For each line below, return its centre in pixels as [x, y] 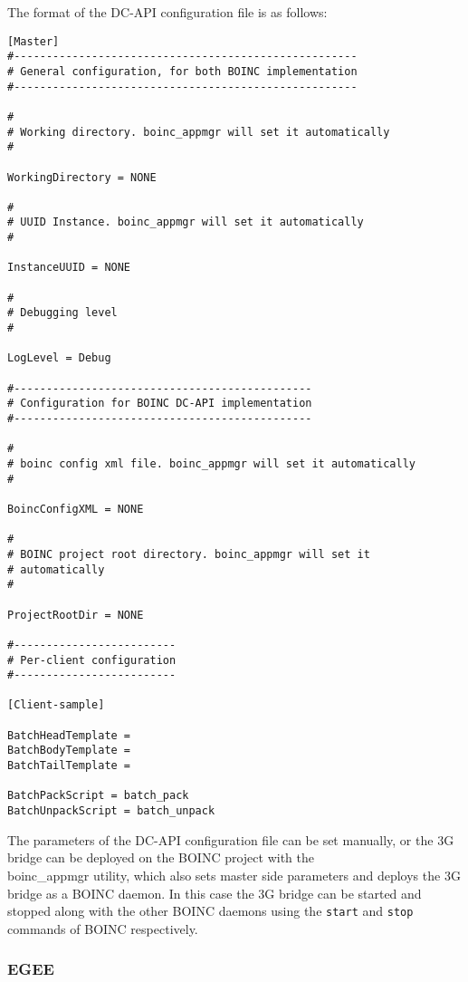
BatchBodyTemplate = [69, 751]
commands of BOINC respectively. [103, 928]
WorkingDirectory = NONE [82, 177]
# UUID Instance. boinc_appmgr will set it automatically [186, 222]
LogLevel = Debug [59, 358]
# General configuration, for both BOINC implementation [182, 71]
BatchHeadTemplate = [69, 735]
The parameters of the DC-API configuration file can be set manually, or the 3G [231, 839]
